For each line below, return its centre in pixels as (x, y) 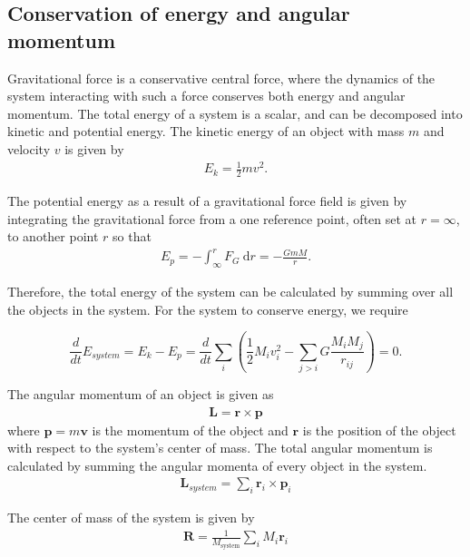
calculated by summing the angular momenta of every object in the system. (217, 465)
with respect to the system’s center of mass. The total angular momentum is (220, 448)
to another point (53, 236)
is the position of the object (379, 430)
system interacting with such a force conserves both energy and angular (206, 96)
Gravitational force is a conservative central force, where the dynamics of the (221, 78)
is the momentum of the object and (190, 430)
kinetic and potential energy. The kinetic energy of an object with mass (206, 131)
